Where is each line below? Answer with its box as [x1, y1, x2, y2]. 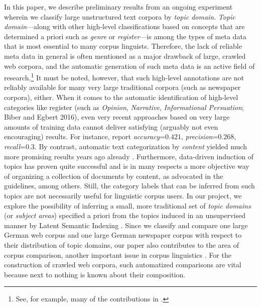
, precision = [181, 131, 218, 142]
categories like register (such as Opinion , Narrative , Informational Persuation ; [4, 101, 244, 112]
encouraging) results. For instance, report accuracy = [4, 131, 166, 142]
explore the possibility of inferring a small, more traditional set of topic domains [4, 200, 251, 211]
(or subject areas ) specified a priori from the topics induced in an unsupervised [4, 210, 245, 221]
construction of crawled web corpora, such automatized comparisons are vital [4, 259, 241, 270]
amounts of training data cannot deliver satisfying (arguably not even [4, 121, 218, 132]
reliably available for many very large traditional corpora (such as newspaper [4, 82, 241, 92]
